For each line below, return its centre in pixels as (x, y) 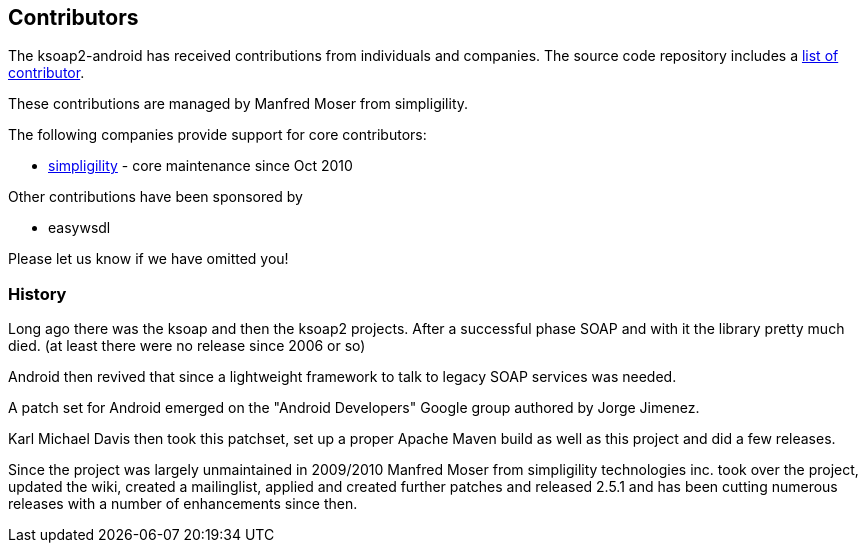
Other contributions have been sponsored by (155, 197)
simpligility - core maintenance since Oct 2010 (200, 166)
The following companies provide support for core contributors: (217, 135)
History (37, 293)
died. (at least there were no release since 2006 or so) (187, 346)
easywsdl (79, 228)
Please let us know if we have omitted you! (148, 259)
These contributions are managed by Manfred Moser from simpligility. (238, 104)
